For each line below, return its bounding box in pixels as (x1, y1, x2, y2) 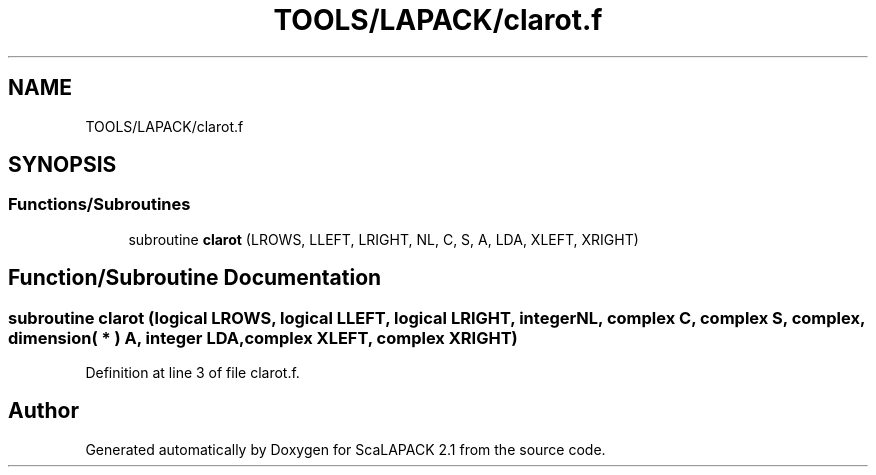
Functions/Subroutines (8, 194, 191, 215)
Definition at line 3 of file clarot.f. (85, 364, 300, 382)
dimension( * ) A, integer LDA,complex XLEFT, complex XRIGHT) (8, 327, 518, 348)
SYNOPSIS (8, 152, 117, 178)
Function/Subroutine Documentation (8, 265, 382, 291)
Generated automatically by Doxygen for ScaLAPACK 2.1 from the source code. (85, 440, 606, 458)
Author (8, 398, 79, 424)
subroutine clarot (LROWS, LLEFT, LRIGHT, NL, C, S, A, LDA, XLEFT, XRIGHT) (128, 230, 639, 248)
